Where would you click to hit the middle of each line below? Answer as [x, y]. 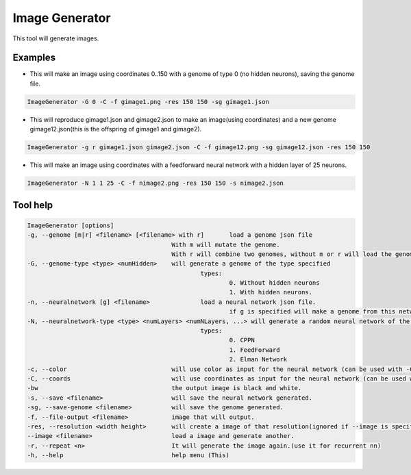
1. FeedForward [254, 350]
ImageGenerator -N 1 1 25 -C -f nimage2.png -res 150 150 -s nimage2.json [155, 183]
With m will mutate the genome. [226, 244]
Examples [34, 58]
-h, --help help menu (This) [128, 455]
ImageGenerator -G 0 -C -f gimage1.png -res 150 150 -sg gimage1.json [148, 102]
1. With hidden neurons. [271, 292]
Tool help [33, 205]
